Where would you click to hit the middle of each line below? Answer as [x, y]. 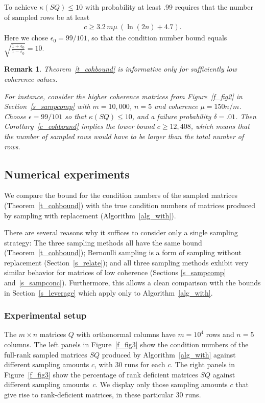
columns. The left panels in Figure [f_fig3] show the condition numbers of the [126, 344]
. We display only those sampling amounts [162, 384]
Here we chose [26, 38]
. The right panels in [203, 364]
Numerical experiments [67, 174]
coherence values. [31, 79]
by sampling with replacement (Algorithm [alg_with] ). [90, 215]
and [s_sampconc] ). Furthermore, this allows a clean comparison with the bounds [132, 283]
